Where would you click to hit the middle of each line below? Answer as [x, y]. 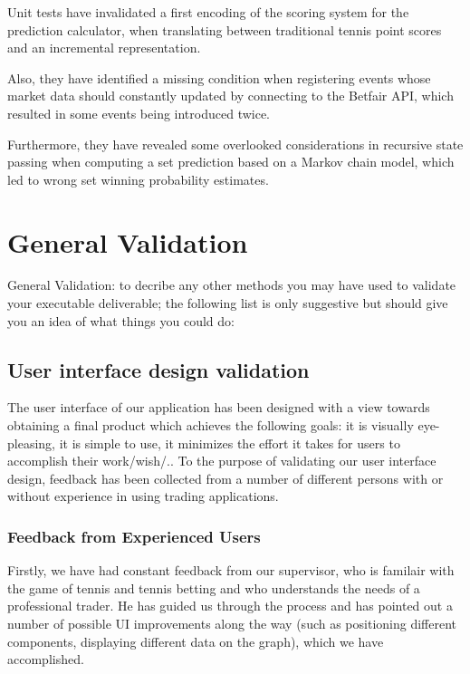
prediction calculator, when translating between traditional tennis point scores [225, 29]
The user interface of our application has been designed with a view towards [219, 407]
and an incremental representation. [104, 48]
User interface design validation [158, 369]
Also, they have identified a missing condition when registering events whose [219, 77]
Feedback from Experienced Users [134, 536]
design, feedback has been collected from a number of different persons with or [225, 478]
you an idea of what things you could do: [121, 320]
